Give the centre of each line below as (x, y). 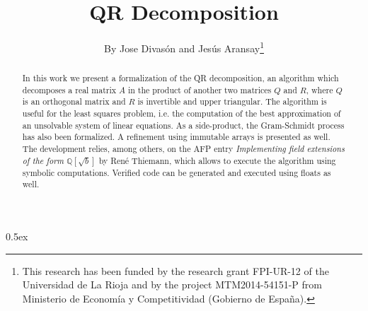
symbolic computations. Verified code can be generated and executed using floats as (177, 172)
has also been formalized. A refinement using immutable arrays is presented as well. (176, 137)
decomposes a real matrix (69, 89)
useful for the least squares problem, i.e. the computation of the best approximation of (182, 113)
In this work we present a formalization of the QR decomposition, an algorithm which (180, 78)
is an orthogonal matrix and (74, 101)
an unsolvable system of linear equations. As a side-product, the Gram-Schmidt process (183, 125)
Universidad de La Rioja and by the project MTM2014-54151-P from (172, 284)
